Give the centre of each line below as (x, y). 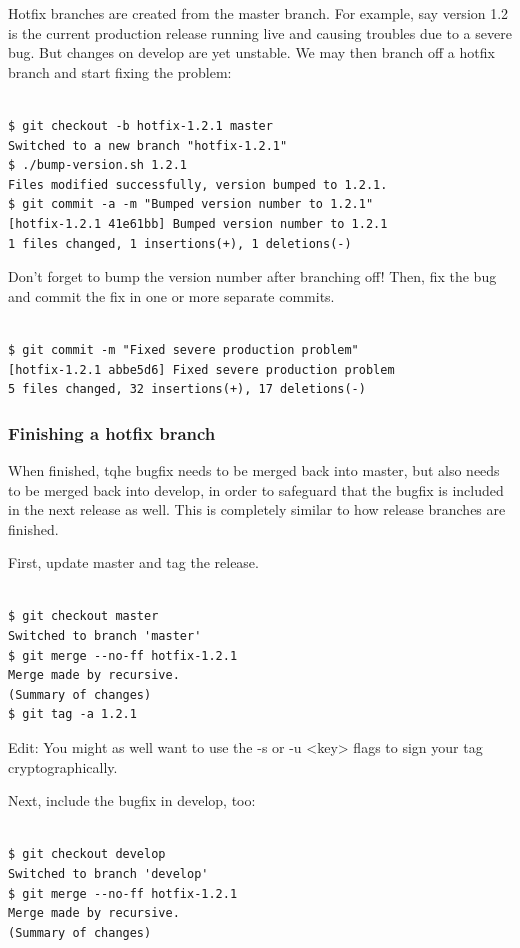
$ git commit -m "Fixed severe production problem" (183, 349)
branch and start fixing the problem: (120, 71)
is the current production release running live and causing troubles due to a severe (260, 32)
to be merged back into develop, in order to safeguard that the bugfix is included (256, 489)
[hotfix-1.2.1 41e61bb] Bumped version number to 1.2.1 (198, 223)
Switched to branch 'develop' (108, 874)
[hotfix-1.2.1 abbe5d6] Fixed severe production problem (201, 369)
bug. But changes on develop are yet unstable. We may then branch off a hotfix (251, 52)
